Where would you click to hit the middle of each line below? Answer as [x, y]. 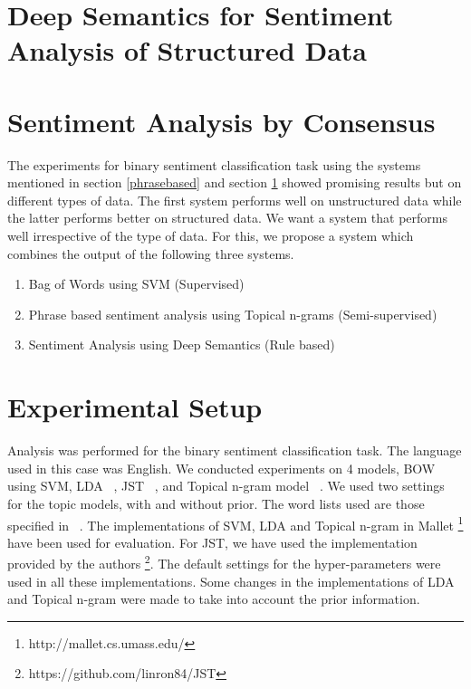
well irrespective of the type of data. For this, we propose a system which [211, 236]
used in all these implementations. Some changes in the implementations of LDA [231, 581]
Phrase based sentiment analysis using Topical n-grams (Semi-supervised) [233, 314]
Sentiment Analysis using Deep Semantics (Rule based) [182, 344]
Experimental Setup [135, 407]
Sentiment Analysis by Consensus [221, 121]
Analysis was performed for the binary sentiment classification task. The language [235, 450]
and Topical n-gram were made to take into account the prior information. [214, 599]
